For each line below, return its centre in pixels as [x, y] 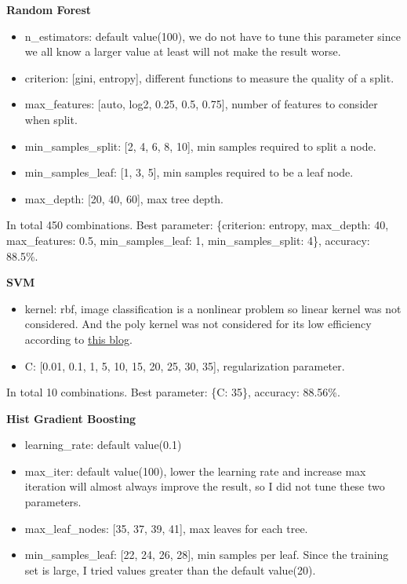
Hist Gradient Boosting [71, 418]
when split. [51, 119]
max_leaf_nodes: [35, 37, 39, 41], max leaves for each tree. [166, 528]
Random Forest [49, 9]
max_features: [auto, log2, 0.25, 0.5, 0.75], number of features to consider [201, 104]
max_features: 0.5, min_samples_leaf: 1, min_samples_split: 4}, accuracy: [188, 240]
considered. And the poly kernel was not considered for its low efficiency [198, 324]
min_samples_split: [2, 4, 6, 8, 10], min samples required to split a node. [200, 146]
